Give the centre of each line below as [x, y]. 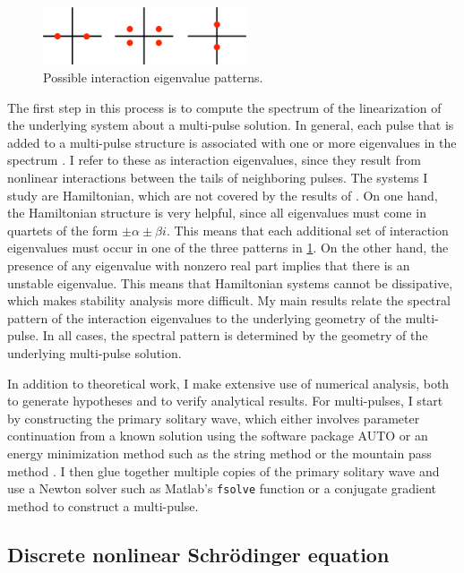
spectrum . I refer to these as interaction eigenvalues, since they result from [214, 160]
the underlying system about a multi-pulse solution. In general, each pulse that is [231, 125]
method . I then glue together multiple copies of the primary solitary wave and [223, 470]
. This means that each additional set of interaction [307, 230]
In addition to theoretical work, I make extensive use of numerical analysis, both [228, 383]
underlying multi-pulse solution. [95, 352]
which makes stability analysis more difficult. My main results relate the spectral [229, 300]
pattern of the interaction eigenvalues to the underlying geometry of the [205, 317]
